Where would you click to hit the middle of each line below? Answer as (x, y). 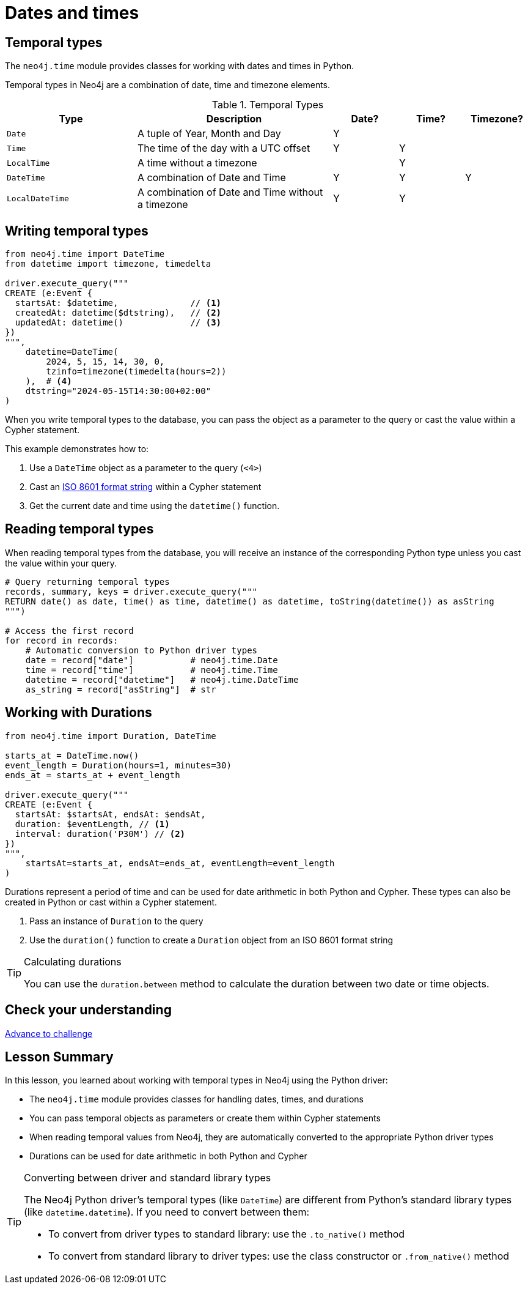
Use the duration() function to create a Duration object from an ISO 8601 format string (211, 940)
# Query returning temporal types (87, 581)
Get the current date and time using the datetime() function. (155, 506)
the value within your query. (61, 563)
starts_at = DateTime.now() (72, 755)
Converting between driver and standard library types (148, 1178)
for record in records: (62, 640)
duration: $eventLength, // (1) (92, 824)
